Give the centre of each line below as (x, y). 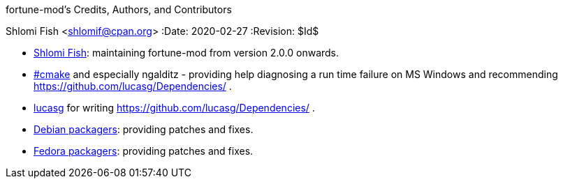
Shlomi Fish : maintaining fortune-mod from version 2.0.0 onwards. (187, 53)
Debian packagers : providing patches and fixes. (144, 129)
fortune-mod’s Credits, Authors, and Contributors (119, 9)
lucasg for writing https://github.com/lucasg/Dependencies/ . (174, 108)
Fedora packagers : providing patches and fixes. (144, 151)
